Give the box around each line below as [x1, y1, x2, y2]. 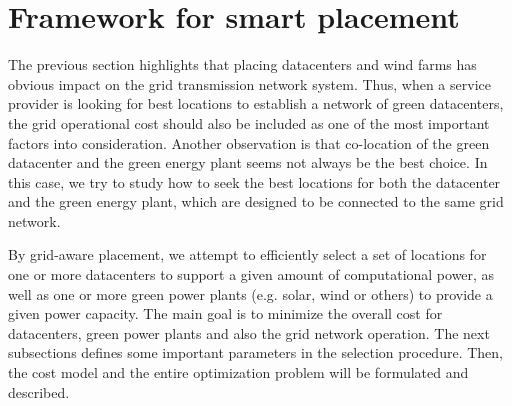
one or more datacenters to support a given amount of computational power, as [8, 264, 495, 285]
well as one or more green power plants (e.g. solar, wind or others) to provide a [8, 283, 493, 304]
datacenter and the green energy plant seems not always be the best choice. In [8, 152, 488, 173]
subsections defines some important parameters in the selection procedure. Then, [8, 342, 503, 363]
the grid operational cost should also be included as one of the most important [8, 112, 490, 133]
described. [8, 381, 70, 402]
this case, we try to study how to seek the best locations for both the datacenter [8, 171, 501, 192]
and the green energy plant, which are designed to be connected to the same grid [8, 191, 504, 212]
